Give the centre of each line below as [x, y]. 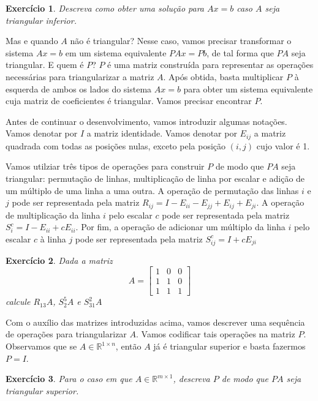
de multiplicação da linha [53, 215]
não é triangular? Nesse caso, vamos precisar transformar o [181, 41]
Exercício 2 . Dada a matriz [59, 260]
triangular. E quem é [45, 65]
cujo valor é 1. [283, 145]
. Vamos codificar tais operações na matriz [216, 334]
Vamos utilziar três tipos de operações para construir [105, 166]
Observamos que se [41, 346]
